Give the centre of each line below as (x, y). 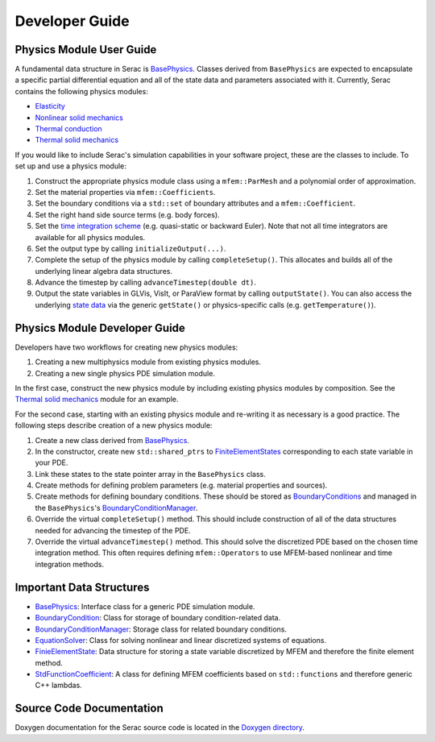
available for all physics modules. (90, 237)
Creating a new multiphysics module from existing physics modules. (148, 362)
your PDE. (52, 462)
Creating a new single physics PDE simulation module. (125, 373)
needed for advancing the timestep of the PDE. (113, 530)
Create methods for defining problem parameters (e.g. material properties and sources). (181, 485)
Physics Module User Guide (86, 50)
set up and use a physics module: (70, 166)
